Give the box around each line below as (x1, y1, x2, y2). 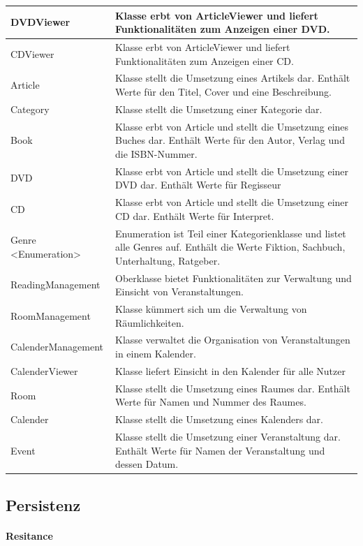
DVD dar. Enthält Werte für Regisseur (115, 177, 281, 192)
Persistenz (6, 494, 81, 515)
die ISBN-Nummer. (115, 146, 198, 161)
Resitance (6, 528, 53, 543)
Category (10, 101, 50, 116)
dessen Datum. (115, 457, 179, 471)
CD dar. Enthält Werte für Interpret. (115, 208, 274, 223)
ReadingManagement (10, 277, 101, 292)
